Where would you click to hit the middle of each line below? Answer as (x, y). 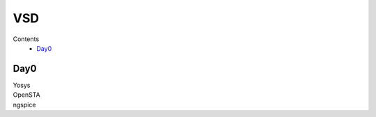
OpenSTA (27, 95)
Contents (26, 39)
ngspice (24, 104)
